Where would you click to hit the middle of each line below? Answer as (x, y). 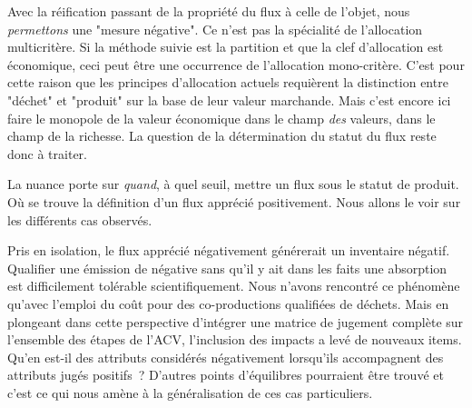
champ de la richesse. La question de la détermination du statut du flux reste (222, 136)
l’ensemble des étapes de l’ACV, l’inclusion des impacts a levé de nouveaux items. (235, 339)
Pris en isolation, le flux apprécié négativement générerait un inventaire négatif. (229, 250)
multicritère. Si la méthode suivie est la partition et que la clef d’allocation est (226, 47)
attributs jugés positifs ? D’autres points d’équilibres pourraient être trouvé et (226, 375)
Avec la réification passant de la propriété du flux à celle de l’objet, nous (209, 11)
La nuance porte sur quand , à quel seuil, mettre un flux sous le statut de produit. (233, 184)
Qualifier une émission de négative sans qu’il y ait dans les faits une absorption (227, 268)
